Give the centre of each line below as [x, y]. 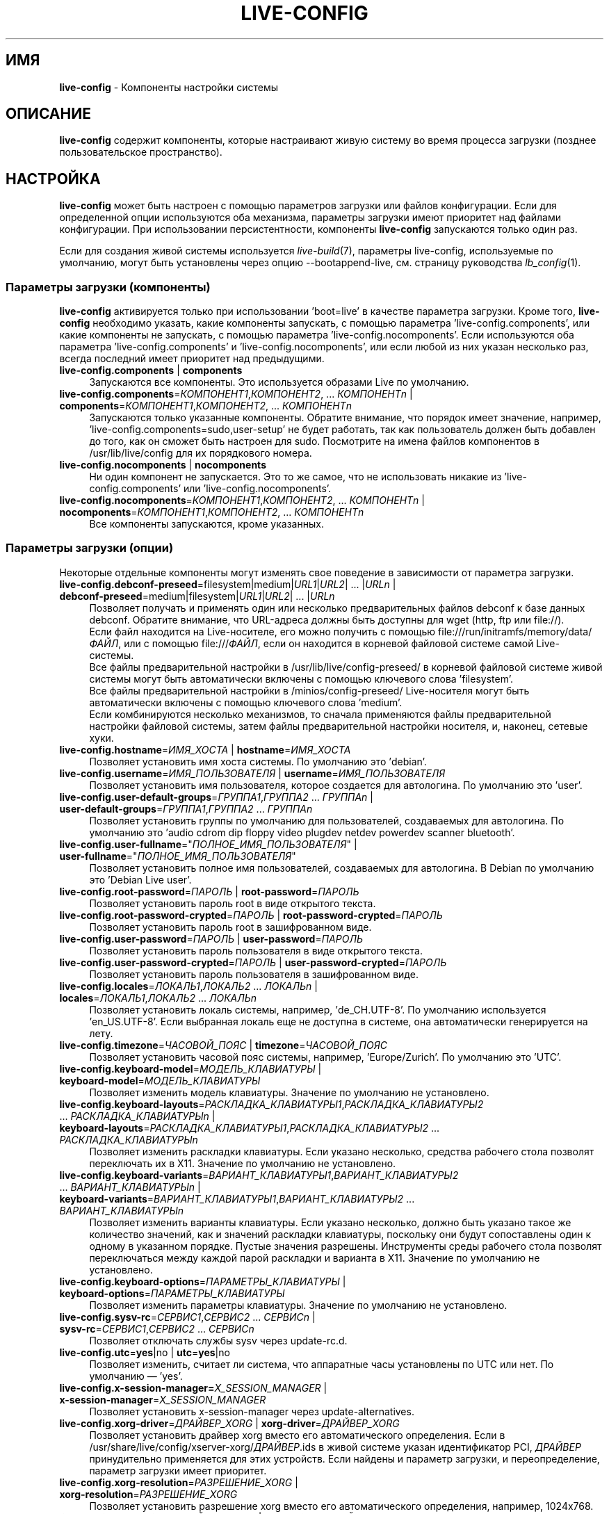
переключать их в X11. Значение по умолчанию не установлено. [243, 1163]
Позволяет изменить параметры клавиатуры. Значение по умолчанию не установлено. [298, 1305]
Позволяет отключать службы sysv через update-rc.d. [218, 1340]
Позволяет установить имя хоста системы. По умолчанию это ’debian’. [258, 761]
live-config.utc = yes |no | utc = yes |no [145, 1352]
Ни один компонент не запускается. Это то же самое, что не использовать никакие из [295, 477]
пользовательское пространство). [141, 152]
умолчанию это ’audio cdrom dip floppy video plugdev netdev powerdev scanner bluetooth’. [302, 832]
